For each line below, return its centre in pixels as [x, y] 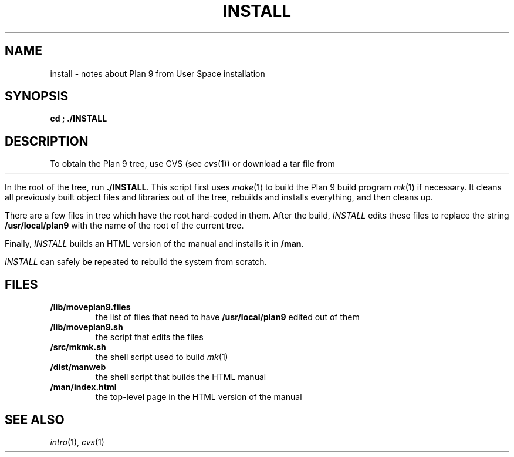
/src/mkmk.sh [78, 347]
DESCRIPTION [47, 141]
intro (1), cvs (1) [77, 442]
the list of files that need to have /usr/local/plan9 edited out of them [227, 317]
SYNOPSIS [37, 96]
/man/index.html [83, 387]
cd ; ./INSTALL [79, 119]
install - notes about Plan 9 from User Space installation [158, 73]
